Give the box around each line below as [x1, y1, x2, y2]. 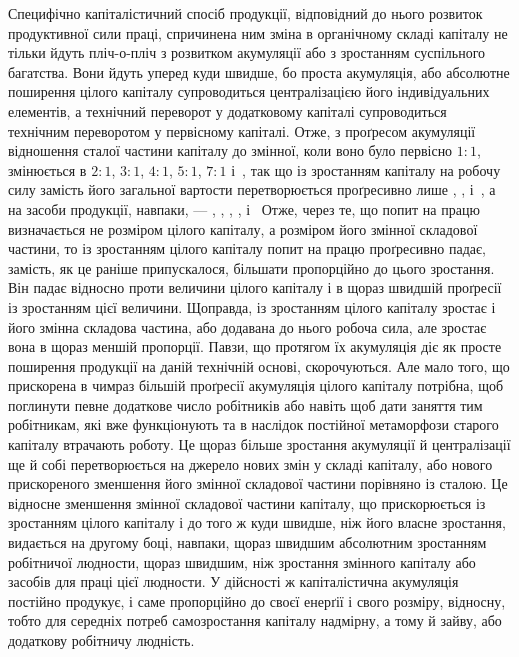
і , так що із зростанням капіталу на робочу [231, 159, 501, 180]
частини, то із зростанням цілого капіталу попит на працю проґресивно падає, [8, 238, 486, 259]
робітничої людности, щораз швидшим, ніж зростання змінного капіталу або [8, 551, 476, 572]
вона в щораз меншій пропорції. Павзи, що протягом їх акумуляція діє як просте [8, 336, 502, 357]
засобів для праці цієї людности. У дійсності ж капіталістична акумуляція [8, 571, 459, 592]
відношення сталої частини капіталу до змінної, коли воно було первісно [8, 140, 453, 161]
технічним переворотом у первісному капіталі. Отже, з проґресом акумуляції [8, 120, 476, 141]
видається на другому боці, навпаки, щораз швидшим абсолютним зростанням [8, 532, 487, 553]
